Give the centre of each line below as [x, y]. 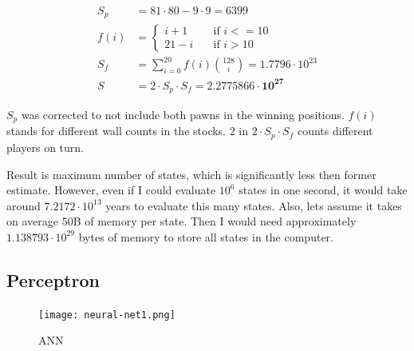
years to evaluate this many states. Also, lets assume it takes [254, 205]
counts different [335, 131]
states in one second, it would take [323, 190]
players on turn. [45, 147]
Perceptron [53, 279]
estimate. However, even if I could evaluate [111, 190]
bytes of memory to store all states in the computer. [206, 236]
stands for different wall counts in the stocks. [116, 131]
